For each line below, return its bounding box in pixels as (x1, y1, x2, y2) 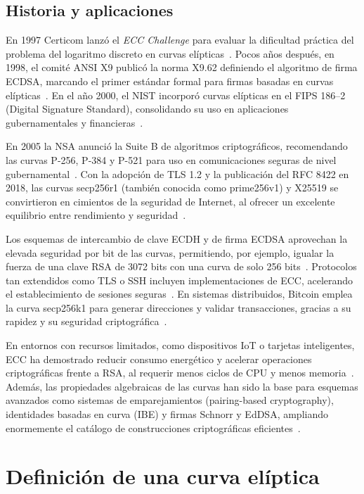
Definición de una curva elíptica (6, 462, 320, 490)
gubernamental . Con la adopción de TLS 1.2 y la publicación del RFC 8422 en (6, 166, 349, 181)
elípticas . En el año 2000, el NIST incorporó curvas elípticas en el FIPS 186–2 (6, 87, 346, 102)
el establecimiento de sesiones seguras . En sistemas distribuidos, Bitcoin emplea (6, 286, 353, 301)
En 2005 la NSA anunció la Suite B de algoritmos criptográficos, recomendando (6, 139, 348, 153)
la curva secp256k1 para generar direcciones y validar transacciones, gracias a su (6, 300, 351, 315)
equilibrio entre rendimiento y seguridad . (6, 208, 186, 222)
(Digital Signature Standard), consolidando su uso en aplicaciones (6, 101, 289, 116)
